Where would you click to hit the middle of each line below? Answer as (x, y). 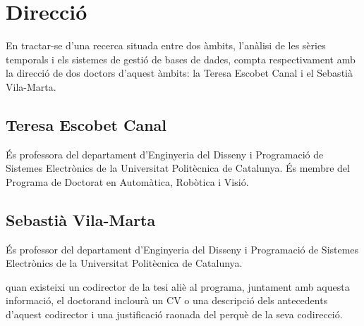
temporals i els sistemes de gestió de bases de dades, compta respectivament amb (181, 59)
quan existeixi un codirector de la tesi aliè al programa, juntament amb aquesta (178, 286)
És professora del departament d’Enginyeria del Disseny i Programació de (165, 154)
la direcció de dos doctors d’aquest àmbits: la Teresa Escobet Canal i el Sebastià (179, 73)
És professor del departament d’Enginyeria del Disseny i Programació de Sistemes (182, 249)
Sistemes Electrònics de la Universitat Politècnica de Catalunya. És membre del (178, 168)
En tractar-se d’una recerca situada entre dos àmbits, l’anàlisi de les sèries (166, 45)
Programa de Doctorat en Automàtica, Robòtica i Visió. (127, 181)
